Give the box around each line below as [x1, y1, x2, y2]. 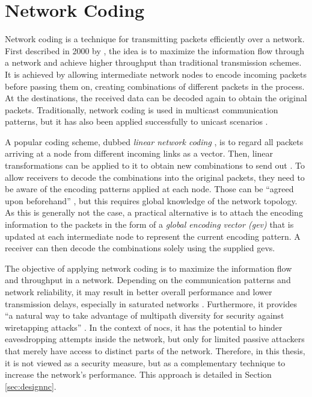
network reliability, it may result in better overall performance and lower [5, 286, 272, 298]
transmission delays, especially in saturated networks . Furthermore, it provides [5, 297, 298, 310]
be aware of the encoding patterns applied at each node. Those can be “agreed [5, 183, 294, 195]
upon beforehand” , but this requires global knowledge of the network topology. [5, 194, 298, 207]
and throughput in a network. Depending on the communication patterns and [5, 274, 291, 286]
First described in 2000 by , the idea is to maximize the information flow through [5, 44, 304, 57]
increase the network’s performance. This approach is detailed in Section [5, 368, 272, 381]
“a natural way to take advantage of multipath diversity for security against [5, 309, 284, 322]
